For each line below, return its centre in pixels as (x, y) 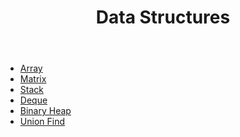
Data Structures (163, 17)
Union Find (42, 122)
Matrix (33, 79)
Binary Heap (45, 111)
